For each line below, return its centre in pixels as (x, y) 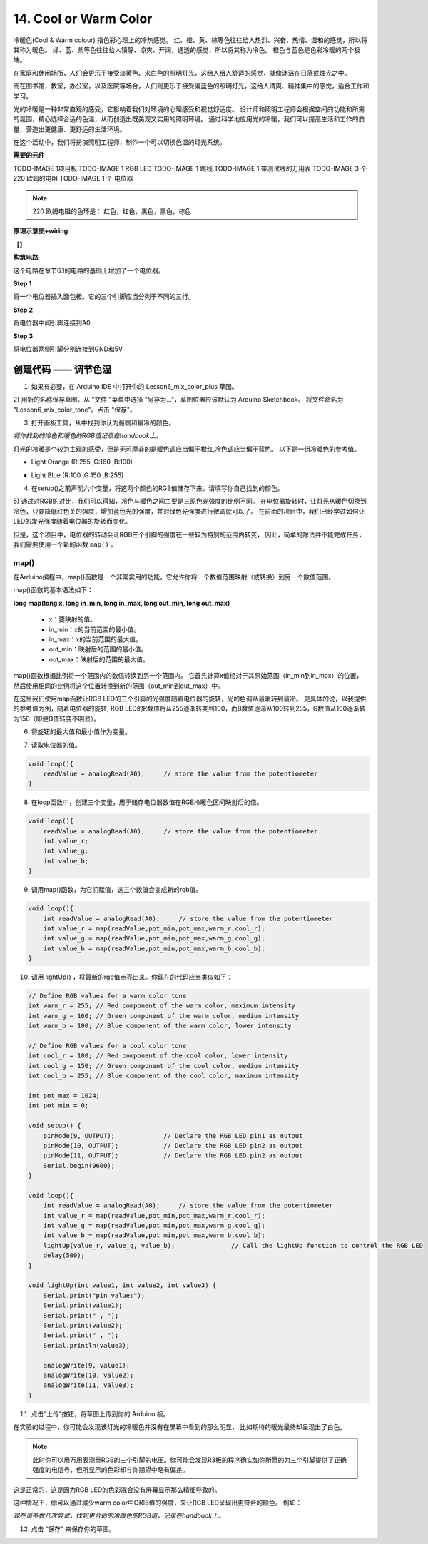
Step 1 (22, 283)
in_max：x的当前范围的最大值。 (95, 639)
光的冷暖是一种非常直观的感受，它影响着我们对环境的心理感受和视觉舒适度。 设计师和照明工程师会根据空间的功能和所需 (189, 109)
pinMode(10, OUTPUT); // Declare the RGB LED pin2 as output (173, 1146)
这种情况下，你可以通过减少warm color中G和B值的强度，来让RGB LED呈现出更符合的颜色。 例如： (158, 1503)
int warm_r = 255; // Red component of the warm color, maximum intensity (162, 1006)
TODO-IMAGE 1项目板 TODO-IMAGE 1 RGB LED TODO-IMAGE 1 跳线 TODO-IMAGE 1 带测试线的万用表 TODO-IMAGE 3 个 (190, 168)
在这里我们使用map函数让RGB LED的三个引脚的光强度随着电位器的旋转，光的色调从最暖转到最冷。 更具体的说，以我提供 (190, 699)
